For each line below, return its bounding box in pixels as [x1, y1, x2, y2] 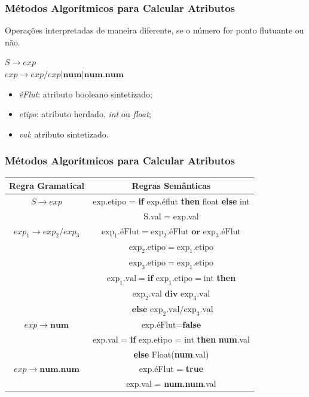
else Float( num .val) [133, 347, 209, 360]
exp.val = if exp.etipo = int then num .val [92, 332, 250, 345]
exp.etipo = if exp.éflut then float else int [93, 194, 250, 207]
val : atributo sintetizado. [19, 127, 109, 140]
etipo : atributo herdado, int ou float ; [19, 108, 151, 120]
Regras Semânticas [131, 179, 211, 192]
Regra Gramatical [9, 179, 84, 192]
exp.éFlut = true [139, 362, 204, 375]
